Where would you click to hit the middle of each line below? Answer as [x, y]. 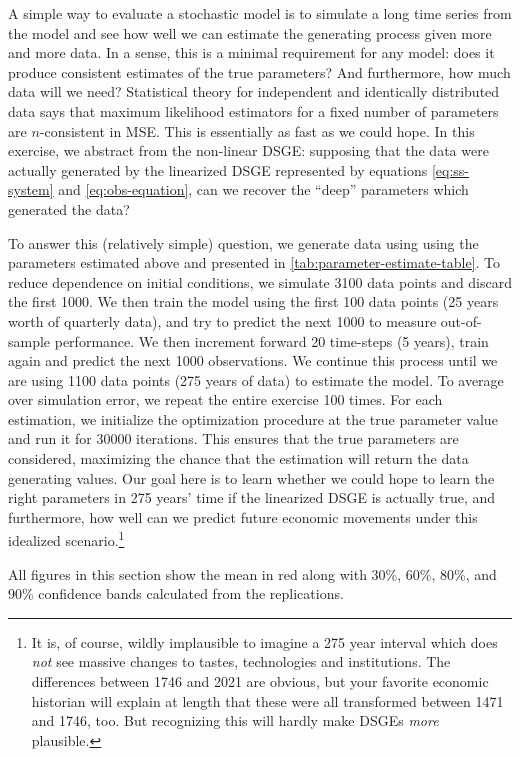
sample [29, 340]
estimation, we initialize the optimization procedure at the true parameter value [253, 418]
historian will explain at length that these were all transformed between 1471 [267, 700]
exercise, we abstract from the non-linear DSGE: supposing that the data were [248, 150]
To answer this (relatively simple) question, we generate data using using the [243, 242]
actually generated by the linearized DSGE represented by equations [218, 169]
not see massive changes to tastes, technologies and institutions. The [241, 661]
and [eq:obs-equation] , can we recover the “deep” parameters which [263, 189]
